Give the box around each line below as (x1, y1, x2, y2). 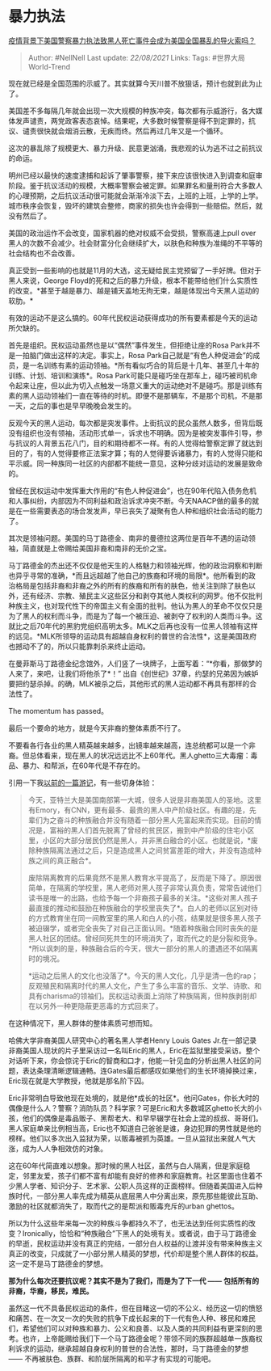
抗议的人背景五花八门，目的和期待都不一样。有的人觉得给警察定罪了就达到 (15, 438, 263, 448)
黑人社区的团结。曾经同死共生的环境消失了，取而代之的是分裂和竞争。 (27, 933, 262, 943)
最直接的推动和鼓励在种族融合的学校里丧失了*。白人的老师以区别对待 (27, 903, 258, 913)
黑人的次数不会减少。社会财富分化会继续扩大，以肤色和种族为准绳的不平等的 (8, 238, 263, 247)
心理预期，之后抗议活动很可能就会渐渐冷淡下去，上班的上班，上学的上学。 (15, 191, 263, 200)
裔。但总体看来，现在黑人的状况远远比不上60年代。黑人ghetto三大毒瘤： (8, 750, 251, 760)
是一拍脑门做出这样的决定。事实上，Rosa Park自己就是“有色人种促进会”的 (8, 350, 253, 360)
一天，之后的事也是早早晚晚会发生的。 (8, 401, 135, 411)
